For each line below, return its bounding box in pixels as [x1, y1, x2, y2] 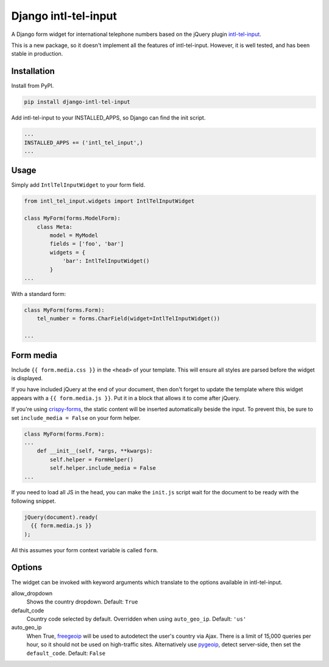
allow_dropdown [11, 589, 53, 597]
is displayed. [11, 375, 43, 381]
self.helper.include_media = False [49, 464, 157, 472]
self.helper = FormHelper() [49, 456, 134, 463]
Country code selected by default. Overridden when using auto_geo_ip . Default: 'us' [26, 615, 247, 622]
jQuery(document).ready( [24, 513, 99, 521]
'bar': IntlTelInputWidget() [62, 258, 150, 265]
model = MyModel [49, 232, 99, 239]
